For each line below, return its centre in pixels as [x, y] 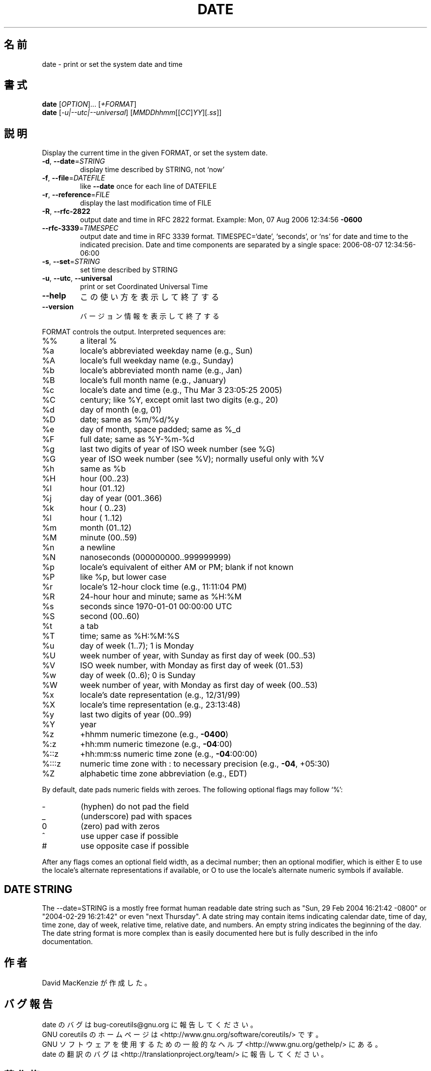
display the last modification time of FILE [146, 203]
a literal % [98, 341]
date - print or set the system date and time [112, 64]
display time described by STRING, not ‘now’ [152, 170]
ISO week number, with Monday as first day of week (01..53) [192, 666]
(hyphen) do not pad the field [135, 807]
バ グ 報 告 [28, 1004]
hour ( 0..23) [103, 508]
